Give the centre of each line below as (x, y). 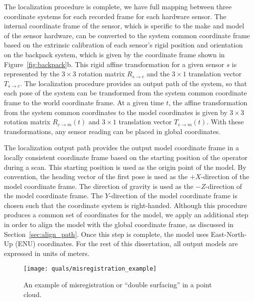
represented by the (32, 74)
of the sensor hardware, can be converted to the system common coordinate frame (127, 35)
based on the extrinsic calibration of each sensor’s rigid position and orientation (123, 45)
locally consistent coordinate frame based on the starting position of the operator (126, 157)
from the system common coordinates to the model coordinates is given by (116, 112)
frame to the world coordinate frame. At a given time (84, 102)
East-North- (229, 234)
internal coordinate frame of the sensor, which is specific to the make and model (124, 26)
